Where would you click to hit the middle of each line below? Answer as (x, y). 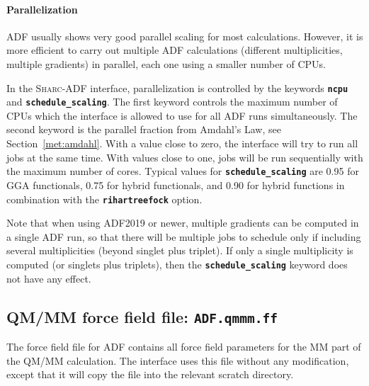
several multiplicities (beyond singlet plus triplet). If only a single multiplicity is (180, 250)
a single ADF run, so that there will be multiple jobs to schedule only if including (184, 236)
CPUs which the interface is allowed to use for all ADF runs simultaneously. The (182, 115)
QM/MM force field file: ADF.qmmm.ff (142, 316)
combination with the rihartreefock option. (104, 199)
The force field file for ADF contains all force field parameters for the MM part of (184, 346)
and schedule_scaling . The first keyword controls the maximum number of (172, 102)
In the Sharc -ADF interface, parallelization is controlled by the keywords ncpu (177, 87)
